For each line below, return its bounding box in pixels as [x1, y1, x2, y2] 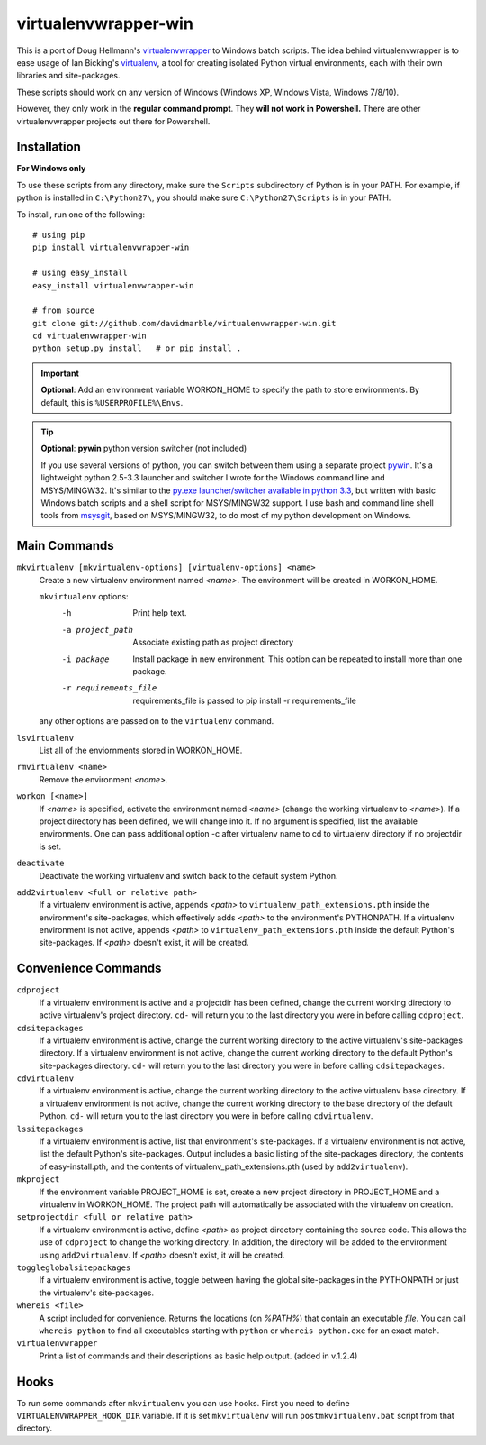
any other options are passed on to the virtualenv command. [39, 716, 274, 727]
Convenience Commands [16, 961, 162, 976]
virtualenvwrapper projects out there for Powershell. [16, 115, 211, 126]
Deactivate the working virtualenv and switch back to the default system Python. [39, 870, 338, 881]
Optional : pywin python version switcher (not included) [40, 443, 247, 454]
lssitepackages [16, 1123, 85, 1134]
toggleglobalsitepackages [16, 1262, 131, 1273]
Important [40, 368, 80, 379]
